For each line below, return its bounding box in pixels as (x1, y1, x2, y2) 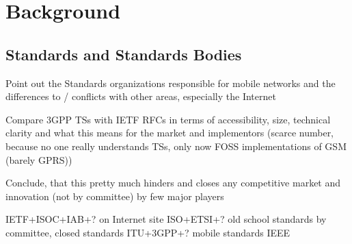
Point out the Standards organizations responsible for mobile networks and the (5, 75, 336, 90)
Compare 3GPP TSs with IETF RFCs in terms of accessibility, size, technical (5, 112, 331, 126)
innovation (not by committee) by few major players (5, 188, 224, 203)
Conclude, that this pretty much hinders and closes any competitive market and (5, 175, 341, 190)
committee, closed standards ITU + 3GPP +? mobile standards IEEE (5, 225, 290, 239)
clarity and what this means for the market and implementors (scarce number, (5, 125, 334, 140)
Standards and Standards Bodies (5, 43, 242, 64)
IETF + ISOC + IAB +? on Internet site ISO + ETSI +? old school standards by (5, 212, 327, 226)
